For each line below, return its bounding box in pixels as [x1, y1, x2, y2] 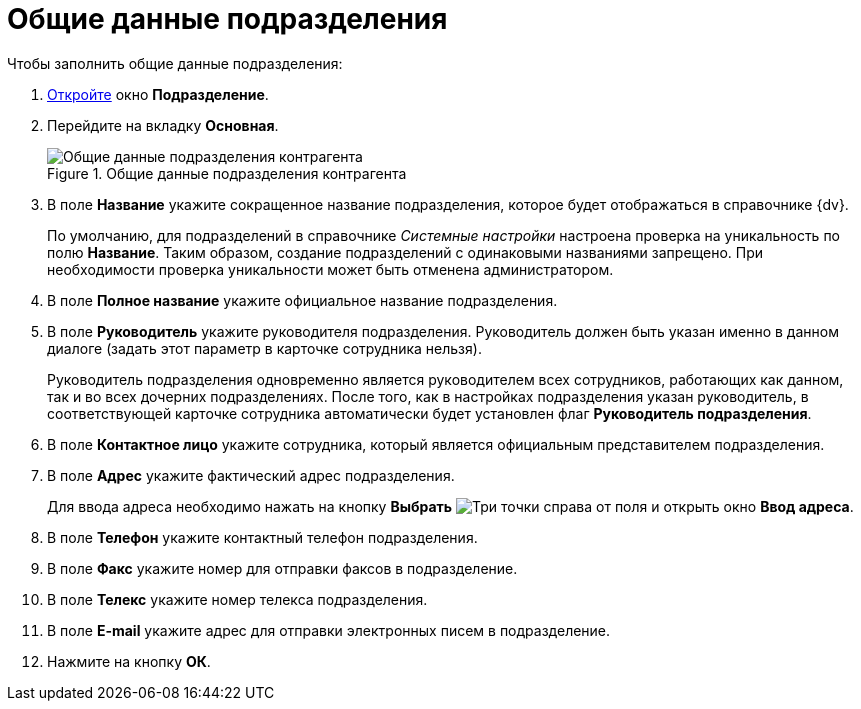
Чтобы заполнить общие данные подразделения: [7, 54, 343, 72]
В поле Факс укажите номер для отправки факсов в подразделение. [47, 559, 518, 577]
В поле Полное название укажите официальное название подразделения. [47, 291, 558, 309]
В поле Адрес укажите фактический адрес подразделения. [47, 466, 455, 484]
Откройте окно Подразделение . [47, 85, 269, 103]
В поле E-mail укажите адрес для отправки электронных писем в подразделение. [47, 621, 611, 639]
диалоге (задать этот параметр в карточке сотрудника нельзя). [47, 339, 482, 357]
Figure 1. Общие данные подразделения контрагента [47, 164, 407, 182]
